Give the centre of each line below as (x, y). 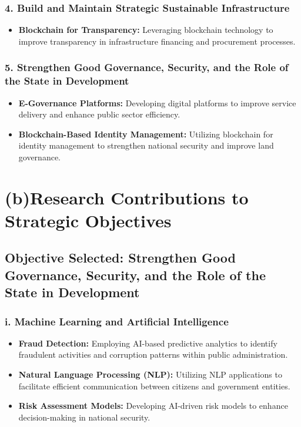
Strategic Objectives (88, 220)
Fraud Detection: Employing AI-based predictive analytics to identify (148, 343)
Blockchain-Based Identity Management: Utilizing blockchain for (146, 134)
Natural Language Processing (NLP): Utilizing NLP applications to (150, 374)
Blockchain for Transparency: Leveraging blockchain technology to (146, 30)
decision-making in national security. (84, 417)
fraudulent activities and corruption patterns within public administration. (153, 354)
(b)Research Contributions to (127, 197)
